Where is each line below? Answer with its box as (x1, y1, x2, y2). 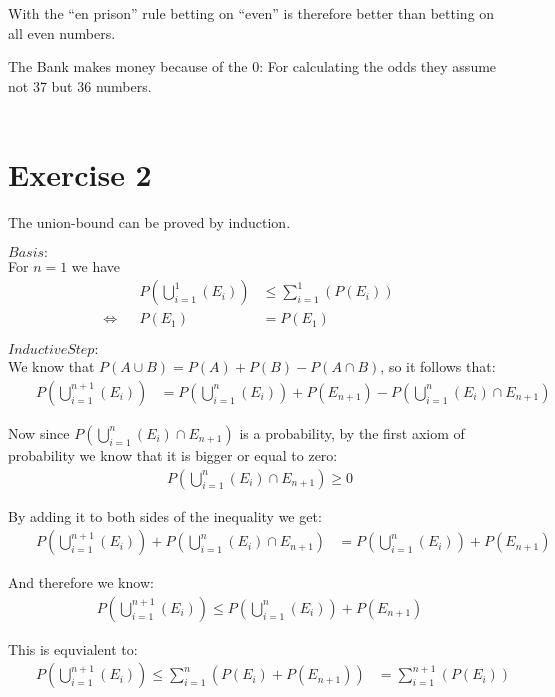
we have (71, 255, 121, 276)
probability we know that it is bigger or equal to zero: (8, 444, 338, 465)
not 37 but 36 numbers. (8, 75, 152, 96)
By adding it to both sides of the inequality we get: (8, 505, 322, 526)
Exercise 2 (8, 154, 152, 195)
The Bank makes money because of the (8, 56, 248, 77)
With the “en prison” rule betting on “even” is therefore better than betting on (8, 3, 495, 23)
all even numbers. (8, 22, 116, 43)
